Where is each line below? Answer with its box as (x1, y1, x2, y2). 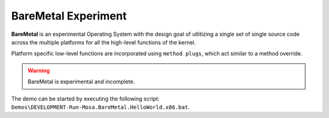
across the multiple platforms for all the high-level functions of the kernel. (11, 38, 196, 46)
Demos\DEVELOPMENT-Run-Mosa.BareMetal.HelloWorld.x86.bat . (11, 103, 190, 111)
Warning (27, 67, 50, 74)
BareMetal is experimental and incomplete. (27, 78, 135, 85)
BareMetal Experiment (11, 9, 127, 23)
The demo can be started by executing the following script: (11, 95, 160, 102)
